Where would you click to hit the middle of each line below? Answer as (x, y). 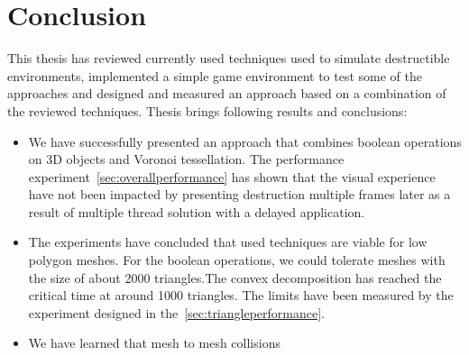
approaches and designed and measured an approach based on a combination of (227, 93)
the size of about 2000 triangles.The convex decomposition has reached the (235, 277)
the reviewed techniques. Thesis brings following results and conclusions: (207, 110)
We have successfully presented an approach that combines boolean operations (245, 141)
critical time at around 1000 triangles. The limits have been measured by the (241, 295)
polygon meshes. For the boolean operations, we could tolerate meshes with (237, 260)
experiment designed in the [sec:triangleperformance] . (176, 312)
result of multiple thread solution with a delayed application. (197, 211)
